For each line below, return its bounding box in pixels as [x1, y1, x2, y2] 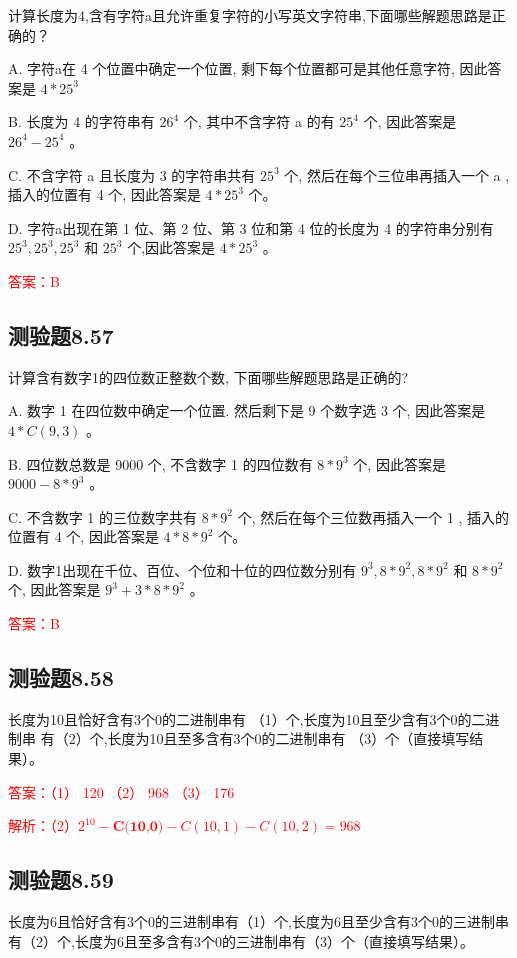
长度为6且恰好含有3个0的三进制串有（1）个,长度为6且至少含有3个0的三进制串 [8, 911, 509, 932]
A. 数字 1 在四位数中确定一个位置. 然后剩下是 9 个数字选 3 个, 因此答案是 [8, 400, 486, 421]
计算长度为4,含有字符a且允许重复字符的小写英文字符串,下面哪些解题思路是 [8, 5, 492, 25]
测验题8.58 [8, 662, 114, 693]
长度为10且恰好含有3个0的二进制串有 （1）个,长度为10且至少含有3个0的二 [8, 708, 486, 729]
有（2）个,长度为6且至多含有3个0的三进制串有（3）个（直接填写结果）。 [8, 930, 474, 951]
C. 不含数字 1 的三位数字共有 [8, 506, 197, 527]
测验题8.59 [8, 864, 114, 895]
